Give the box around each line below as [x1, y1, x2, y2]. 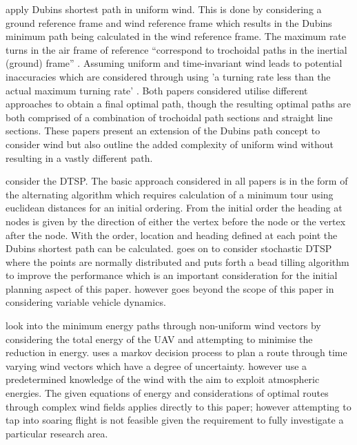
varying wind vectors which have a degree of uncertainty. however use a [6, 358, 307, 373]
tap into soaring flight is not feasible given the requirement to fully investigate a [6, 413, 344, 427]
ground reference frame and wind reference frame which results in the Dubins [6, 15, 332, 30]
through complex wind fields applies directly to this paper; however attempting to [6, 399, 351, 413]
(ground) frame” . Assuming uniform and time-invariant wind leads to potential [6, 56, 343, 70]
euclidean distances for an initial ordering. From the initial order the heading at [6, 200, 343, 215]
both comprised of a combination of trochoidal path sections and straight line [6, 110, 333, 124]
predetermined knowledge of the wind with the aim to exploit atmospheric [6, 372, 320, 386]
